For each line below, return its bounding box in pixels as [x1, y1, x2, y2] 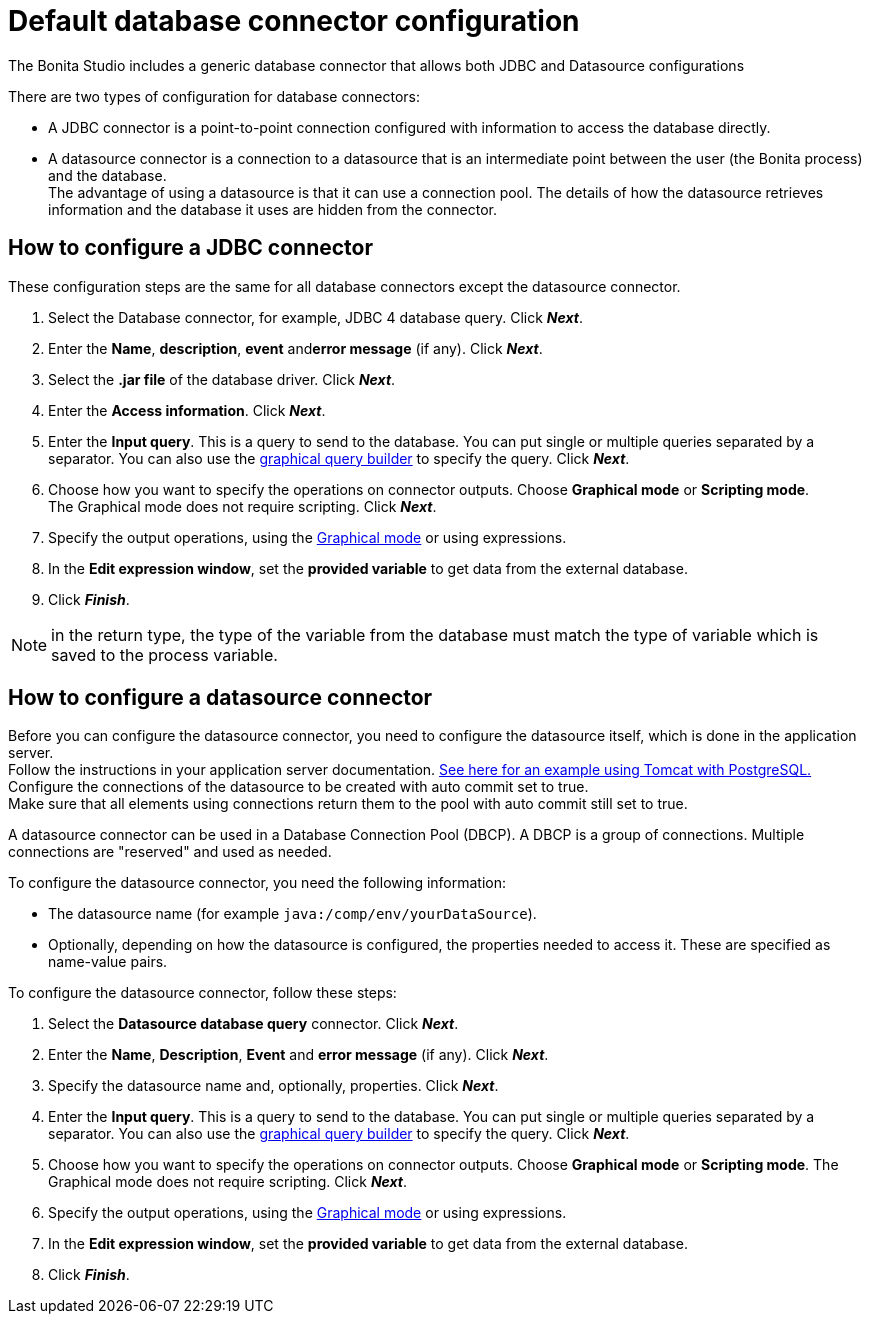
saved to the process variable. [51, 644, 278, 665]
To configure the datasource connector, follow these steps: [8, 984, 397, 1002]
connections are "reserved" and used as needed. [8, 843, 332, 861]
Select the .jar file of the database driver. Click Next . [48, 370, 396, 388]
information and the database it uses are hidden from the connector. [48, 200, 498, 218]
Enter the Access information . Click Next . [48, 401, 326, 419]
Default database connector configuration [8, 4, 580, 38]
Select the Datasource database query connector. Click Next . [48, 1015, 459, 1033]
